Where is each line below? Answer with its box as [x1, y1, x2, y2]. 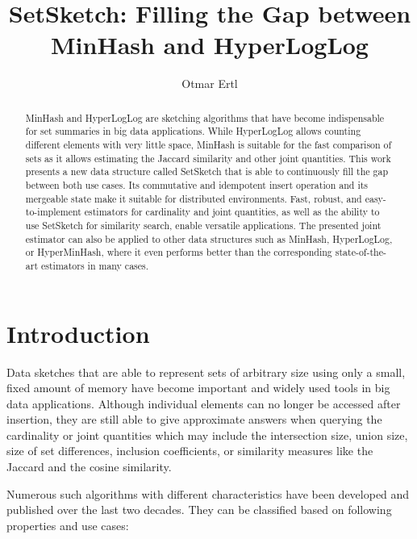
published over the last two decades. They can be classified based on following [6, 501, 392, 518]
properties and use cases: [6, 516, 129, 533]
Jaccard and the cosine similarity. [6, 458, 172, 475]
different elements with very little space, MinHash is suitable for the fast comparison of [25, 138, 392, 152]
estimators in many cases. [40, 258, 149, 272]
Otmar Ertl [181, 75, 238, 92]
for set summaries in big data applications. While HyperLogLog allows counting [25, 124, 361, 138]
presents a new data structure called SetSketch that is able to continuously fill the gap [25, 165, 389, 178]
